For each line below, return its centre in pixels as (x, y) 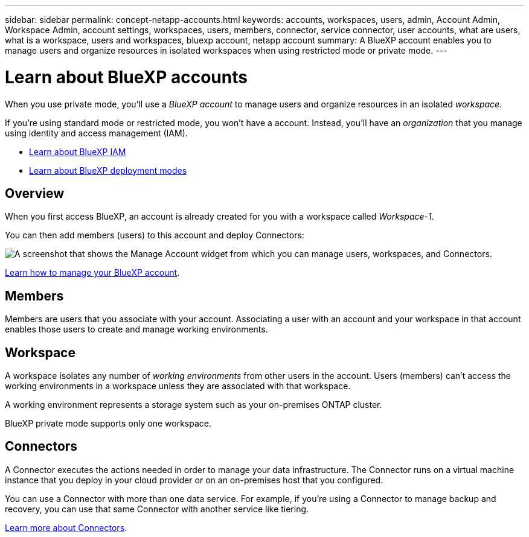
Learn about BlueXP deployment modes (108, 170)
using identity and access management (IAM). (96, 133)
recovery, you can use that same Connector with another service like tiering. (157, 509)
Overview (35, 193)
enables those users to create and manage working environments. (136, 329)
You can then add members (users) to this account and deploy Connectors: (155, 235)
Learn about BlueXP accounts (126, 77)
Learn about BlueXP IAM (78, 151)
